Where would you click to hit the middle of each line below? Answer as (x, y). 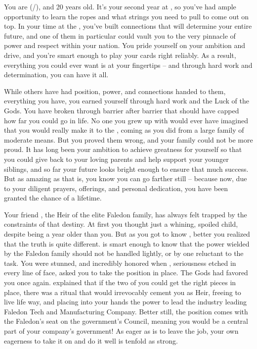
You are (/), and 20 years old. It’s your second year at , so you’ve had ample (120, 6)
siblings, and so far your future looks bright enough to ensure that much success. (126, 169)
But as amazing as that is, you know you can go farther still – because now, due (126, 178)
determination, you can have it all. (56, 75)
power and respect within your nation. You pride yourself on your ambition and (125, 45)
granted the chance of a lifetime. (53, 198)
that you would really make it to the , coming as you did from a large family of (124, 130)
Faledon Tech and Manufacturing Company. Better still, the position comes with (126, 311)
